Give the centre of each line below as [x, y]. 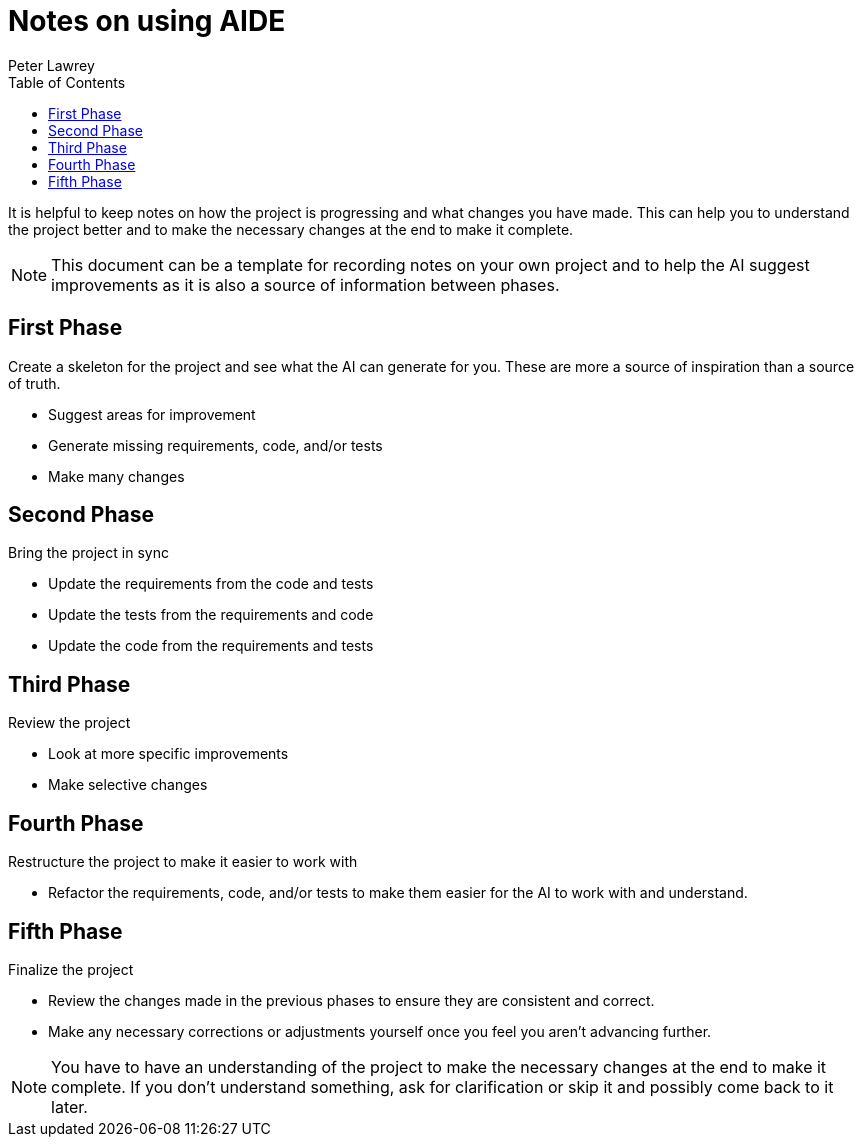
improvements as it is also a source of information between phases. [305, 284]
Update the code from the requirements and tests [211, 646]
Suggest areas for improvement [152, 414]
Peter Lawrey [51, 65]
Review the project [69, 723]
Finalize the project [71, 969]
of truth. [34, 383]
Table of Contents [67, 82]
